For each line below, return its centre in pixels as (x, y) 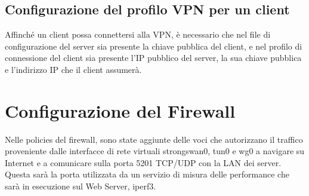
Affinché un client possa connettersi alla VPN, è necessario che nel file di (138, 34)
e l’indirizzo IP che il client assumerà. (73, 69)
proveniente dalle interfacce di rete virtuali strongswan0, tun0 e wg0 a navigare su (155, 151)
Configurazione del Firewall (120, 110)
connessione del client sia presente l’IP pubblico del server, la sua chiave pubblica (153, 58)
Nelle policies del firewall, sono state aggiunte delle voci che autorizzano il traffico (154, 139)
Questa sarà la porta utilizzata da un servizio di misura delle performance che (147, 174)
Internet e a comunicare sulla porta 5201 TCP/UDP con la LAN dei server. (143, 162)
